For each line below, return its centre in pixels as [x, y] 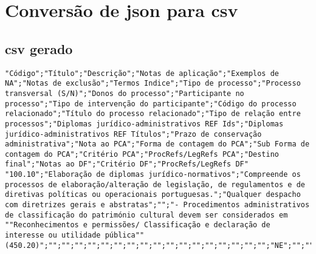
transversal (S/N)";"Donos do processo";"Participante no [125, 93]
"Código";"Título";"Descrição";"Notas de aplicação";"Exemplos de [142, 73]
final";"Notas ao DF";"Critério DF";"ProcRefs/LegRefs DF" [127, 164]
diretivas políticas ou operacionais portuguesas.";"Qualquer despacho [153, 195]
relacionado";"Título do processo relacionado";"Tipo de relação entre [153, 114]
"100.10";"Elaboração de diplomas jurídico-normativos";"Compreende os [153, 175]
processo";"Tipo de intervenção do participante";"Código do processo [151, 104]
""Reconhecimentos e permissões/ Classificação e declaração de [138, 225]
